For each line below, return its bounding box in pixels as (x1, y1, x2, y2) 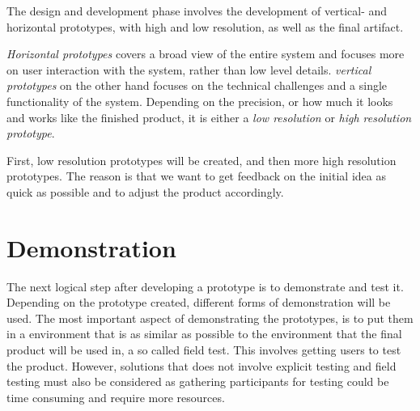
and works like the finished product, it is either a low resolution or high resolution (6, 108, 412, 125)
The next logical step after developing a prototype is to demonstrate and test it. (6, 278, 404, 294)
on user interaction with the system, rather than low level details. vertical (6, 61, 371, 78)
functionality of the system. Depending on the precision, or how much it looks (6, 92, 393, 109)
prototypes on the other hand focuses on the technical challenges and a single (6, 77, 388, 94)
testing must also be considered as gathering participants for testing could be (6, 373, 389, 390)
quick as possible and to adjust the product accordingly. (6, 183, 284, 200)
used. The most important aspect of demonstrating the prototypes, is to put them (6, 309, 414, 326)
